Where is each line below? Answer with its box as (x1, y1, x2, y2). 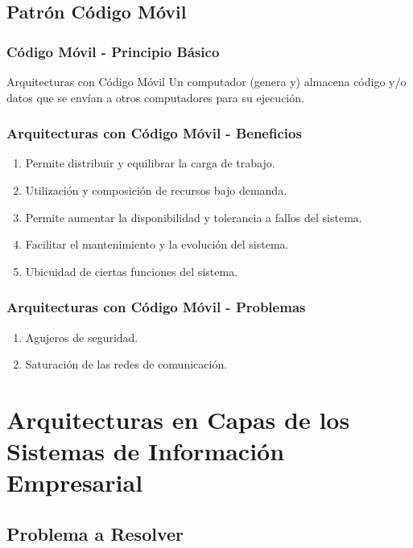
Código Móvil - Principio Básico (6, 41, 220, 61)
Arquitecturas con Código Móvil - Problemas (6, 297, 306, 317)
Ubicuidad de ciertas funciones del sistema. (25, 262, 238, 279)
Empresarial (6, 466, 143, 499)
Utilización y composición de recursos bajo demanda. (25, 182, 287, 198)
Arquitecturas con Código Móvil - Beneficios (6, 123, 302, 143)
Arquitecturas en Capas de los (6, 402, 350, 435)
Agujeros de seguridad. (25, 328, 138, 345)
